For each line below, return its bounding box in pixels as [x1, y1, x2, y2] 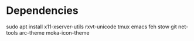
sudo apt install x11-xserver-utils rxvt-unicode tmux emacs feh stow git [6, 23, 177, 30]
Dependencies [6, 4, 79, 17]
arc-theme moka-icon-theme [19, 29, 90, 36]
